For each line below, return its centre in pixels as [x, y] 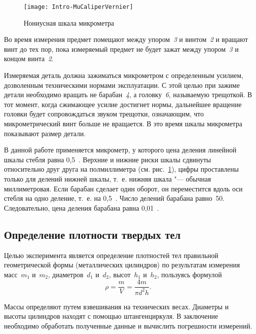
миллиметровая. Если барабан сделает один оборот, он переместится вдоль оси [123, 188]
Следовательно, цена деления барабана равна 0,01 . [82, 207]
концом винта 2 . [29, 58]
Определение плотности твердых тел [92, 234]
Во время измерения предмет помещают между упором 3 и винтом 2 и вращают [126, 39]
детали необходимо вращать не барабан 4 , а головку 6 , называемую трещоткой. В [128, 94]
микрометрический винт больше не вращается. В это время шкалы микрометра [123, 123]
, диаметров [66, 274]
